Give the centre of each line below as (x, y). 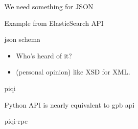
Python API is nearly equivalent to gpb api (69, 104)
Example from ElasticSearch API (54, 23)
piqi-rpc (16, 121)
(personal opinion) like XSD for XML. (73, 72)
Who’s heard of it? (44, 55)
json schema (23, 39)
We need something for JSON (49, 6)
